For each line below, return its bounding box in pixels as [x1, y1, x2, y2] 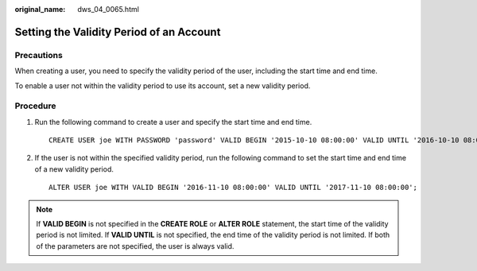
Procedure [14, 100, 56, 111]
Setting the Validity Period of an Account [14, 25, 221, 39]
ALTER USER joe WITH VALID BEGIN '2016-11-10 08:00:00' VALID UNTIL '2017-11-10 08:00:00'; [48, 183, 417, 192]
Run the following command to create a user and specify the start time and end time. [34, 117, 312, 126]
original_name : [14, 5, 66, 14]
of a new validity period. [34, 164, 114, 174]
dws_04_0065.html [77, 5, 139, 14]
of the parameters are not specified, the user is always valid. [36, 241, 235, 250]
